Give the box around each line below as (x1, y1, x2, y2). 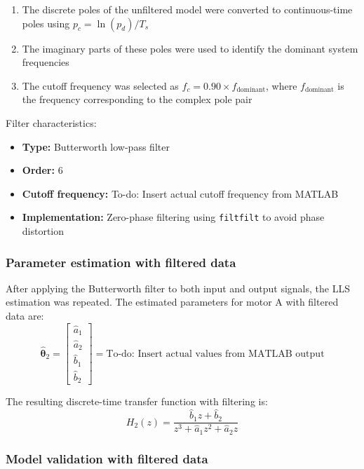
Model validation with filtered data (6, 449, 208, 467)
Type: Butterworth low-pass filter (22, 139, 170, 154)
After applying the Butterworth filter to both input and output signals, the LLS (6, 280, 350, 295)
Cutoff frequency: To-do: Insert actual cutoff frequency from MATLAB (22, 186, 339, 200)
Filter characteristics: (6, 115, 97, 130)
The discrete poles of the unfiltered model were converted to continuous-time (22, 2, 353, 16)
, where (266, 78, 297, 93)
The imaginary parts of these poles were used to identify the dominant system (22, 41, 358, 55)
